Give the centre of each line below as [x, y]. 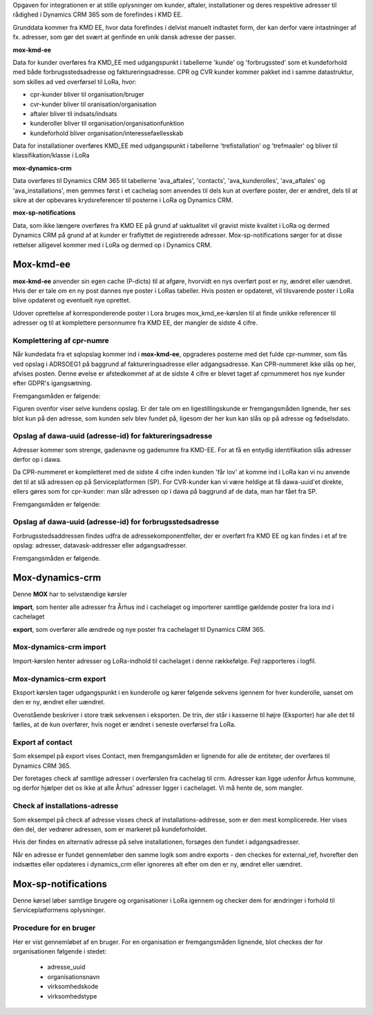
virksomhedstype [72, 996]
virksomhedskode [73, 987]
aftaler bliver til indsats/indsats [74, 113]
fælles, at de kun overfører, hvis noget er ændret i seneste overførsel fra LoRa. [124, 724]
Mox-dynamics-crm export [59, 679]
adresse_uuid [66, 967]
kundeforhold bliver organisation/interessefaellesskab [107, 133]
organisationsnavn [74, 976]
